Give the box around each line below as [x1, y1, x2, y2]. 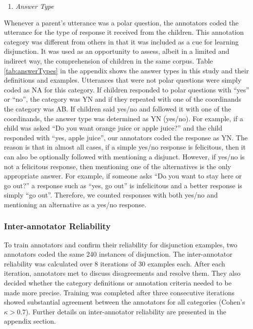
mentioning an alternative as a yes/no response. [4, 199, 147, 209]
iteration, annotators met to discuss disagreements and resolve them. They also [4, 268, 241, 278]
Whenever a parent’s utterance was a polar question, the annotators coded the [4, 17, 239, 27]
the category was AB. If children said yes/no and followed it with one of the [4, 103, 231, 113]
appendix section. [4, 316, 56, 326]
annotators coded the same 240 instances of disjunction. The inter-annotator [4, 249, 233, 259]
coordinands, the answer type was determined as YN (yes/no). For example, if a [4, 113, 243, 123]
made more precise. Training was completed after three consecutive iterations [4, 287, 234, 297]
